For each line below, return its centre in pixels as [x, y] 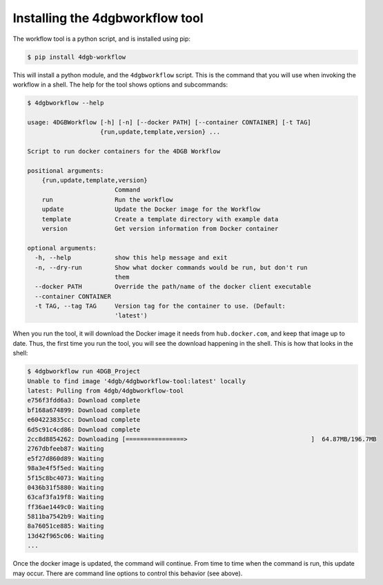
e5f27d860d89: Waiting [66, 458]
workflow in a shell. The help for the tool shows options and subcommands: [120, 84]
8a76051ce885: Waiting [66, 526]
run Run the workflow [107, 199]
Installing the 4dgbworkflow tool [108, 18]
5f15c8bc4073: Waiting [66, 478]
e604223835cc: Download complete [84, 420]
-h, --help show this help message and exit [131, 258]
